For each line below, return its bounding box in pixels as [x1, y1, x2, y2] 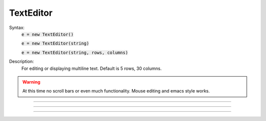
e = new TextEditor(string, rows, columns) [21, 50, 128, 55]
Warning [22, 79, 40, 85]
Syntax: [9, 25, 25, 30]
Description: [9, 59, 34, 64]
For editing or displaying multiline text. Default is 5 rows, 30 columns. [21, 65, 162, 71]
